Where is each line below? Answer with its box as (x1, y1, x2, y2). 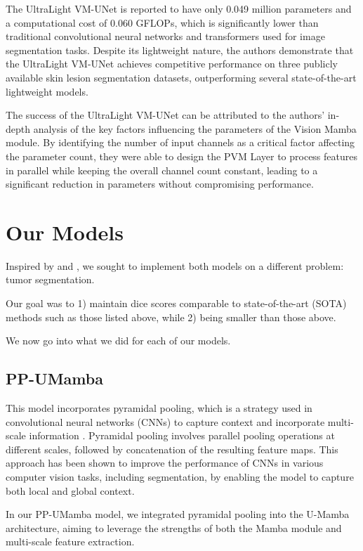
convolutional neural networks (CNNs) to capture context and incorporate (6, 414, 325, 429)
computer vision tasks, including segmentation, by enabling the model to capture (6, 469, 354, 484)
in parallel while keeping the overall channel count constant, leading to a (6, 162, 318, 177)
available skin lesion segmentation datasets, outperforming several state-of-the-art (6, 70, 357, 84)
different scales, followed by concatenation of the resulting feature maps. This (6, 441, 338, 456)
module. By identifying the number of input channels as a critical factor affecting (6, 135, 355, 150)
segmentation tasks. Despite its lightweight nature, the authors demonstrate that (6, 42, 354, 57)
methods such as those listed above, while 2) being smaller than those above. (6, 309, 336, 324)
